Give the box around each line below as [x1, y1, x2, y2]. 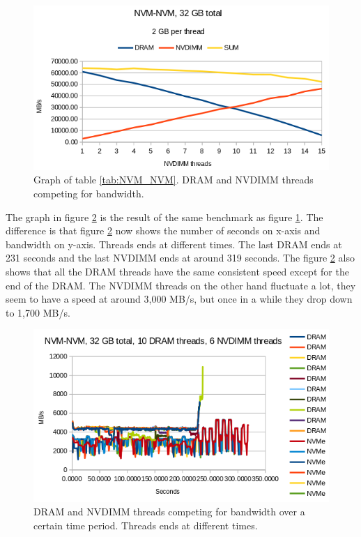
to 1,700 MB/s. [6, 305, 70, 319]
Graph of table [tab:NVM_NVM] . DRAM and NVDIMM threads [33, 172, 314, 187]
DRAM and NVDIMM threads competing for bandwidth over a [33, 504, 305, 519]
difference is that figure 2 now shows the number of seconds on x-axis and [6, 223, 321, 238]
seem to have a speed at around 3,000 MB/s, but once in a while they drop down [6, 292, 353, 306]
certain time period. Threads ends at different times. [33, 517, 258, 532]
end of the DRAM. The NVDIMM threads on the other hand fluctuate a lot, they [6, 278, 356, 292]
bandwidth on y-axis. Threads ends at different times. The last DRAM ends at [6, 236, 342, 251]
